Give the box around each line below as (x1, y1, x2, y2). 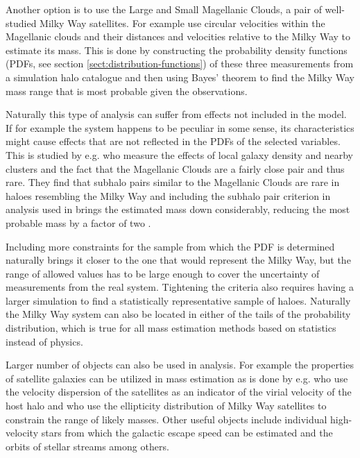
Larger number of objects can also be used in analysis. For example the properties (6, 357, 354, 372)
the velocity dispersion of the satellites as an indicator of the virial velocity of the (6, 384, 352, 399)
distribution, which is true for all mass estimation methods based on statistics (6, 321, 336, 335)
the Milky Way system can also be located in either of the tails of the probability (6, 307, 351, 321)
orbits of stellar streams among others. (6, 439, 169, 453)
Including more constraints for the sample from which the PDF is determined (6, 239, 335, 253)
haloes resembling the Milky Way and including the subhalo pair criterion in (6, 188, 331, 203)
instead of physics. (6, 334, 83, 348)
